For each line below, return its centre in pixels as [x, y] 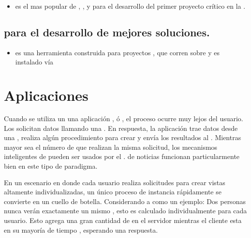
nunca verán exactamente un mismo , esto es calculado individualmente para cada [125, 211]
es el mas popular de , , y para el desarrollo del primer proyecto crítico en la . [130, 6]
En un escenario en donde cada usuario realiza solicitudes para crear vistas [115, 182]
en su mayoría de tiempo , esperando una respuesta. [81, 230]
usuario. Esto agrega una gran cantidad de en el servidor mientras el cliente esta [123, 220]
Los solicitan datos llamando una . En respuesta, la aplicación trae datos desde [121, 128]
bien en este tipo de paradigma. [51, 166]
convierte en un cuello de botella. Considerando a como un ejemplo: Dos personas [125, 201]
